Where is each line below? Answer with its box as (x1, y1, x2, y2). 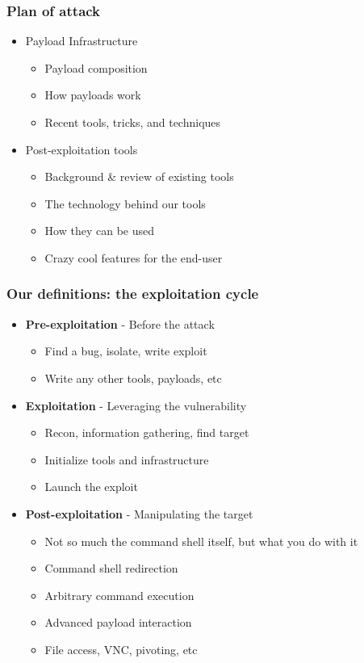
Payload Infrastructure (25, 32, 138, 49)
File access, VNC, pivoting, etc (44, 640, 198, 657)
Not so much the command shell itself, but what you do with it (44, 532, 358, 549)
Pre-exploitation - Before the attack (25, 315, 215, 332)
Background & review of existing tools (44, 168, 234, 185)
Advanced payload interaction (44, 614, 192, 631)
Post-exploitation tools (25, 141, 138, 157)
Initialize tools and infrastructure (44, 451, 209, 468)
